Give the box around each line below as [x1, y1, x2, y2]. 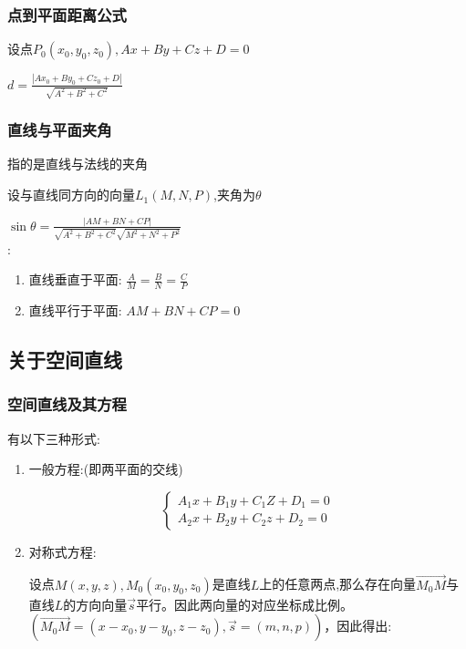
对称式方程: [28, 541, 97, 561]
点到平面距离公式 [7, 3, 127, 26]
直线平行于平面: [28, 301, 122, 320]
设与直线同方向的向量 [7, 185, 135, 204]
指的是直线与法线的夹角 [7, 154, 148, 173]
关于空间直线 [7, 345, 122, 374]
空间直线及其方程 [7, 393, 127, 416]
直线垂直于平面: [28, 270, 122, 289]
